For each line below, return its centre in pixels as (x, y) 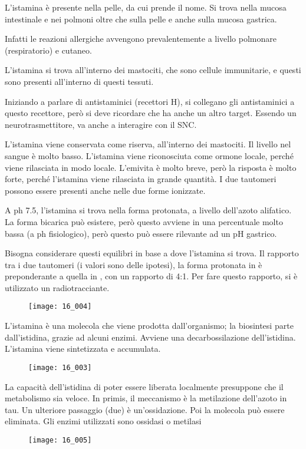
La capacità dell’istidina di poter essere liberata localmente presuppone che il (144, 386)
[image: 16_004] (60, 307)
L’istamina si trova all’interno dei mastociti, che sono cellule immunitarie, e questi (153, 70)
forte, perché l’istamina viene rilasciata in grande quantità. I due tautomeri (141, 179)
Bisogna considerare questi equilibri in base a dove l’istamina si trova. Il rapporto (152, 253)
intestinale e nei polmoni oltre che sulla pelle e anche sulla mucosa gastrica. (141, 19)
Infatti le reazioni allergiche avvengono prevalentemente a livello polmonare (141, 39)
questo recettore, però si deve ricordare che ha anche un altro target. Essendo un (151, 113)
